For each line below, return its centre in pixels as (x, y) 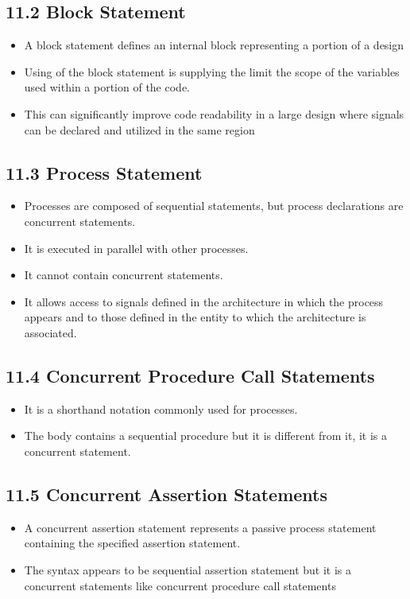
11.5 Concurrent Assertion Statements (167, 494)
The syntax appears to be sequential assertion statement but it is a (188, 569)
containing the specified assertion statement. (132, 543)
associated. (50, 332)
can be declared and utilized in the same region (139, 129)
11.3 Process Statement (104, 172)
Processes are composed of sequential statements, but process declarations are (214, 206)
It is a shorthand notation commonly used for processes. (161, 408)
